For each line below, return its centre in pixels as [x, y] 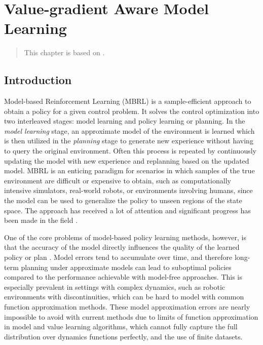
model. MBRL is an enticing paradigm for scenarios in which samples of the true [129, 170]
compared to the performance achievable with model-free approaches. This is [123, 277]
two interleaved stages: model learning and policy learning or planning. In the [125, 121]
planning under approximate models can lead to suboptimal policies [126, 267]
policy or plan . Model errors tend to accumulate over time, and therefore [118, 257]
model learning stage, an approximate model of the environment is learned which [129, 130]
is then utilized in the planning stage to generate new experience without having [129, 141]
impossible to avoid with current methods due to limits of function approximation [131, 316]
